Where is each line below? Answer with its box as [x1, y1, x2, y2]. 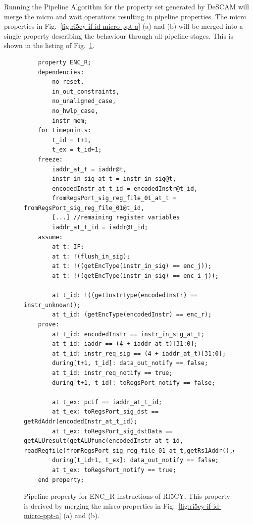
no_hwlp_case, [52, 107, 99, 114]
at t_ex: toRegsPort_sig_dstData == [52, 427, 173, 435]
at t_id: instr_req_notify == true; [52, 369, 173, 376]
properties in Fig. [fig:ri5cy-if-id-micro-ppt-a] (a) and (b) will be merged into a [4, 21, 243, 31]
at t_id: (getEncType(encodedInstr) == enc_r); [52, 311, 212, 318]
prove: [38, 321, 59, 328]
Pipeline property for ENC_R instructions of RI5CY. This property [24, 491, 231, 501]
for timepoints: [38, 127, 92, 134]
